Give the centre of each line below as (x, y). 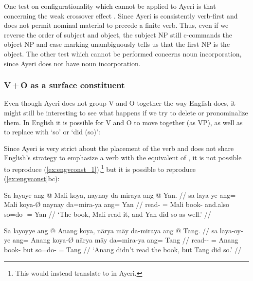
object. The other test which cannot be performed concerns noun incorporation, (123, 53)
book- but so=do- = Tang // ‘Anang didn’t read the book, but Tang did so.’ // (123, 249)
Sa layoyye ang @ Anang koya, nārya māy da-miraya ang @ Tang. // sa (111, 230)
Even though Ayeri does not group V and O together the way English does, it (120, 103)
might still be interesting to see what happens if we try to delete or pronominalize (126, 112)
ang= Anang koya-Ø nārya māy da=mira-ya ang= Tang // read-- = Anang (125, 240)
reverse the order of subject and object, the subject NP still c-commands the (118, 34)
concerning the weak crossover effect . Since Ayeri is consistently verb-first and (121, 15)
